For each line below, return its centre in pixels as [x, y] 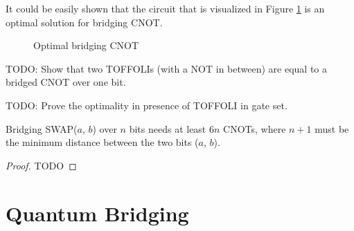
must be [332, 128]
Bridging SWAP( [42, 128]
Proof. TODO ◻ [41, 165]
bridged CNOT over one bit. [66, 82]
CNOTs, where [255, 128]
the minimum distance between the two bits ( [102, 142]
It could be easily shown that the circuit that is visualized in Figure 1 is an [165, 8]
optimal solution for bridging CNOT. [84, 22]
